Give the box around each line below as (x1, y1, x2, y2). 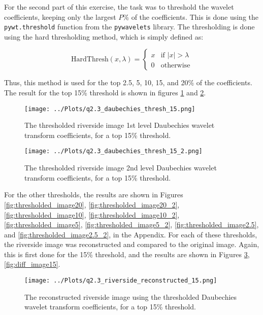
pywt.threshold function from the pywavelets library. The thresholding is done (4, 21, 255, 32)
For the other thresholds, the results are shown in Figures (4, 189, 183, 200)
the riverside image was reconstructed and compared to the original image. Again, (4, 239, 259, 250)
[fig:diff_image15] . (4, 259, 60, 269)
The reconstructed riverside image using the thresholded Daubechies (24, 291, 237, 302)
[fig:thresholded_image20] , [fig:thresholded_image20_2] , (4, 199, 180, 209)
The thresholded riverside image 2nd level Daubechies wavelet (24, 162, 217, 173)
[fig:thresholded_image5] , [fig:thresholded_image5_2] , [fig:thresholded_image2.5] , (4, 219, 259, 230)
